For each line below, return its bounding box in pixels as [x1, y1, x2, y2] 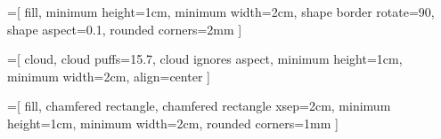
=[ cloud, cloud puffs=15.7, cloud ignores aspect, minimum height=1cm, [7, 50, 403, 68]
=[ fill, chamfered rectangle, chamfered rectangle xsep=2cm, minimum [7, 97, 391, 115]
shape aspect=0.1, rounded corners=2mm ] [7, 19, 242, 38]
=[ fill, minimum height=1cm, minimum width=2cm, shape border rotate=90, [7, 3, 435, 20]
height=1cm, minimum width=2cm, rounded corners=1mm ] [7, 113, 339, 132]
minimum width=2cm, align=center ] [7, 66, 210, 85]
